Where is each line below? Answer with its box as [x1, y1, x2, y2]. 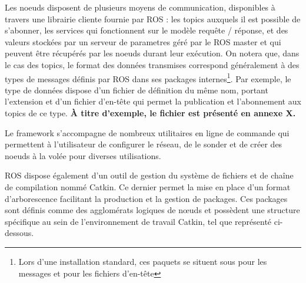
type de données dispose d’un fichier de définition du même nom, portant [5, 83, 268, 96]
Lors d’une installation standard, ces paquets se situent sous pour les [18, 255, 267, 267]
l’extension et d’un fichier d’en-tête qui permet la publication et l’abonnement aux [5, 95, 301, 107]
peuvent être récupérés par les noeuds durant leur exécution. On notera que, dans [5, 47, 300, 59]
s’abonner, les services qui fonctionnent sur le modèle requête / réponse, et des [5, 24, 288, 36]
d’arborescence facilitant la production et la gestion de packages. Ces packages [5, 192, 288, 204]
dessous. [5, 227, 34, 239]
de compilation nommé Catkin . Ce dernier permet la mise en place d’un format [5, 180, 291, 193]
